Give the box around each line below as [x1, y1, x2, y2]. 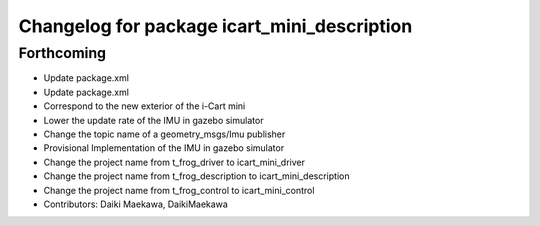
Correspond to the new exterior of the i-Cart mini [43, 100, 246, 112]
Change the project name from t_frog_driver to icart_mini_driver [43, 156, 305, 168]
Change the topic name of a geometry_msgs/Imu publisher [43, 128, 286, 140]
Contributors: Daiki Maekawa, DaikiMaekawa [43, 198, 229, 210]
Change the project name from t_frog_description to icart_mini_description [43, 170, 350, 182]
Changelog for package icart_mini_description [18, 15, 413, 37]
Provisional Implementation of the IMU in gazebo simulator [43, 142, 285, 154]
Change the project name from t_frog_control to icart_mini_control [43, 184, 315, 196]
